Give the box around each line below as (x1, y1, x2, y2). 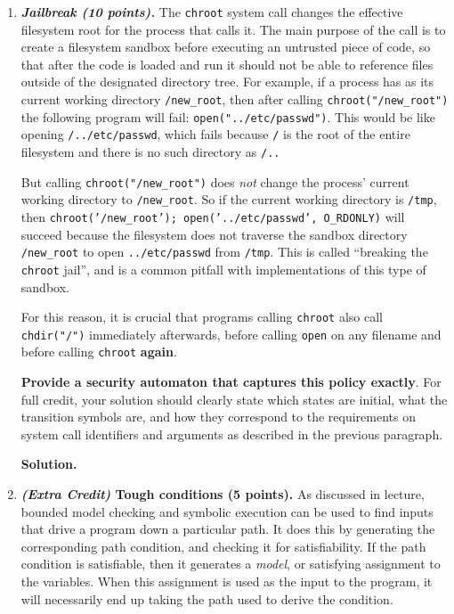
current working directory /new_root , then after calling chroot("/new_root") (20, 90, 449, 109)
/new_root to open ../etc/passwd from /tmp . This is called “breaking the (20, 242, 428, 261)
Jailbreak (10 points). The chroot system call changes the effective (20, 3, 403, 20)
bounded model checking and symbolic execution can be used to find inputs (20, 502, 434, 520)
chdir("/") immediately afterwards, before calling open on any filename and (20, 324, 442, 343)
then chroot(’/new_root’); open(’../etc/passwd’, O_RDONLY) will (20, 207, 405, 225)
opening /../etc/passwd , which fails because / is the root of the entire (20, 125, 410, 143)
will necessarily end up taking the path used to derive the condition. (20, 589, 393, 608)
